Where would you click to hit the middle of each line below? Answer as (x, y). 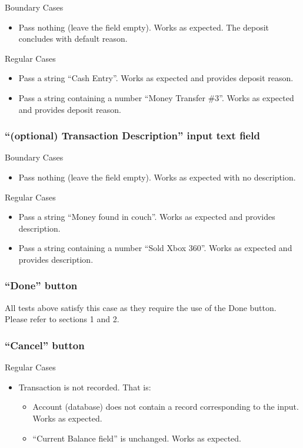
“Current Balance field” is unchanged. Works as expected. (137, 438)
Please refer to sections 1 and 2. (62, 319)
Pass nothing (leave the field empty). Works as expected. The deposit (144, 27)
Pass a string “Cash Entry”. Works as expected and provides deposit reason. (156, 78)
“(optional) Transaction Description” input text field (132, 136)
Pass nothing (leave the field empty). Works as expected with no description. (157, 177)
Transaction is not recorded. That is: (85, 387)
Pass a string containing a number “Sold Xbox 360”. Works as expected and (155, 248)
